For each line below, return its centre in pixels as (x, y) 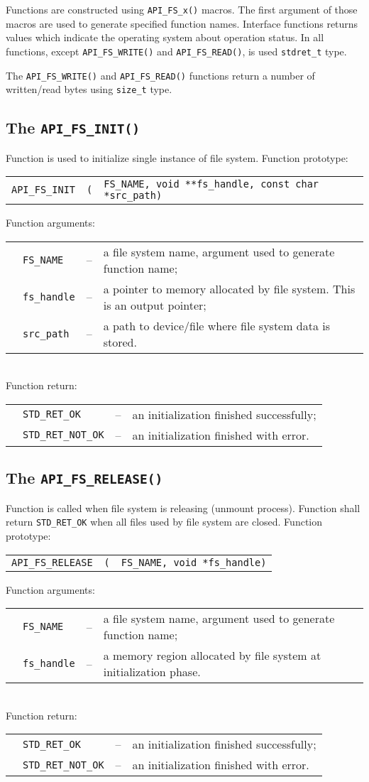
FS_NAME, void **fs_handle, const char (211, 184)
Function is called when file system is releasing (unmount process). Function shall (183, 507)
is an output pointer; (155, 305)
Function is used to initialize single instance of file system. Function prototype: (177, 157)
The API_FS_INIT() (73, 127)
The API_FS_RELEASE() (84, 478)
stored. (120, 342)
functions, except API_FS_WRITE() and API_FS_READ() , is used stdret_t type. (176, 51)
